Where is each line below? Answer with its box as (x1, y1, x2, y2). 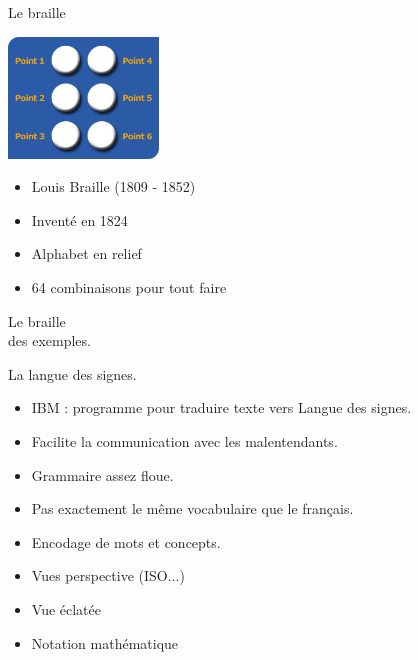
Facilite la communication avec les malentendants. (31, 431, 338, 452)
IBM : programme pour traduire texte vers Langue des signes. (31, 397, 412, 418)
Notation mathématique (31, 632, 179, 653)
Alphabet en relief (31, 243, 142, 264)
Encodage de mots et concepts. (31, 531, 221, 552)
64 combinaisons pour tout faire (31, 277, 227, 298)
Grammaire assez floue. (31, 464, 174, 485)
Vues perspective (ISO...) (31, 565, 185, 586)
